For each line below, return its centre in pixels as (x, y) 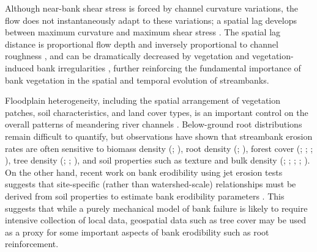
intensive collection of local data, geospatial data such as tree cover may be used (155, 220)
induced (20, 67)
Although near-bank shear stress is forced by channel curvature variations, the (152, 8)
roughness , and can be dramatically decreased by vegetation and (127, 56)
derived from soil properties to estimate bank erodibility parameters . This (145, 196)
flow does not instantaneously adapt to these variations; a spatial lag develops (151, 20)
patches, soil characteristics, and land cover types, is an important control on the (157, 112)
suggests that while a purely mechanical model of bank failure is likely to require (156, 208)
